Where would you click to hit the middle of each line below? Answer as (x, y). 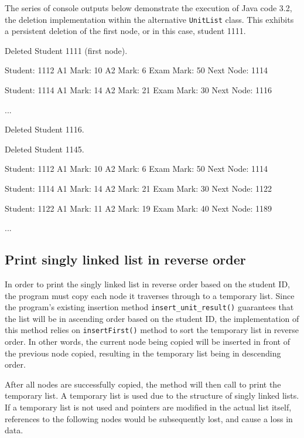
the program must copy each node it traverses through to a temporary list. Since (150, 295)
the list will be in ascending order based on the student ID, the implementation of (152, 318)
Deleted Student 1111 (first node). (66, 50)
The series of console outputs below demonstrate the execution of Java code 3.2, (148, 8)
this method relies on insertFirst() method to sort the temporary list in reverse (152, 330)
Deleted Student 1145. (45, 149)
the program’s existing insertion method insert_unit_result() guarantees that (149, 307)
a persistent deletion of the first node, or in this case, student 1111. (125, 31)
